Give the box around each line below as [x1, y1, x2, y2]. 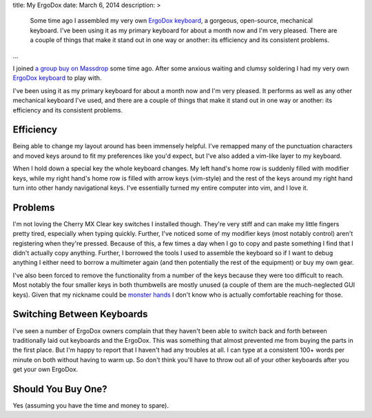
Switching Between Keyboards [12, 308, 148, 320]
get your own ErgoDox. [12, 366, 79, 374]
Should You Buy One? [12, 383, 107, 395]
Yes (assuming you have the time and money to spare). [12, 401, 169, 410]
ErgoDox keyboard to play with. [12, 74, 102, 82]
